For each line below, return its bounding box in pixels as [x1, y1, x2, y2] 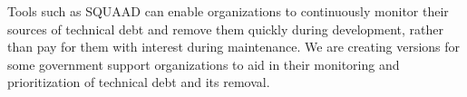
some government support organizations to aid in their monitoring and [7, 54, 400, 73]
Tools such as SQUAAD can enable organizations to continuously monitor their [7, 2, 449, 20]
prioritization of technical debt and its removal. [7, 73, 270, 92]
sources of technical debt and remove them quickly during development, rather [7, 19, 444, 38]
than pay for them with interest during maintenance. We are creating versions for [7, 37, 461, 56]
